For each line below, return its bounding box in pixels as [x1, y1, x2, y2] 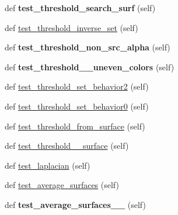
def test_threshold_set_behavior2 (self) [5, 80, 149, 93]
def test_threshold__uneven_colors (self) [5, 60, 174, 73]
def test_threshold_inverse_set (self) [5, 21, 138, 33]
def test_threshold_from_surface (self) [5, 120, 145, 132]
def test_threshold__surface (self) [5, 139, 129, 152]
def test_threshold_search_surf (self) [5, 2, 156, 13]
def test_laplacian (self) [5, 159, 90, 171]
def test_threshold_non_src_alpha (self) [5, 41, 170, 53]
